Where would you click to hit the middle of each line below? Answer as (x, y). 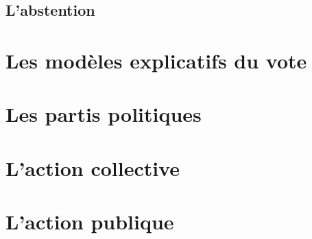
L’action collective (93, 167)
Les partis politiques (104, 114)
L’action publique (90, 222)
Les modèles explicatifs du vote (156, 60)
